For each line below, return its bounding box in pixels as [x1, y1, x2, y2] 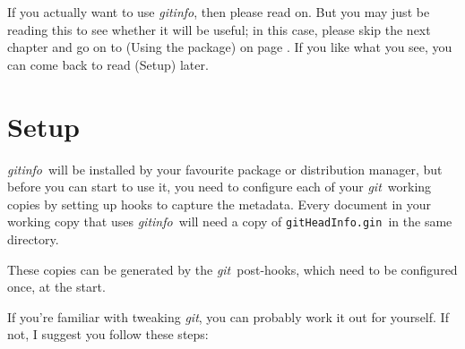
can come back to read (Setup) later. [7, 55, 209, 73]
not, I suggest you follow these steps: [7, 325, 209, 344]
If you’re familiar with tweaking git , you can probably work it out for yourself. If [7, 307, 449, 326]
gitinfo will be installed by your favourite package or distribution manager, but [7, 159, 443, 178]
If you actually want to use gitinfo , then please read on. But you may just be [7, 3, 430, 21]
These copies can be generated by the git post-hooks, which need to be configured [7, 260, 458, 278]
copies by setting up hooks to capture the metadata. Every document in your [7, 194, 432, 213]
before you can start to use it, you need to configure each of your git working [7, 177, 432, 196]
